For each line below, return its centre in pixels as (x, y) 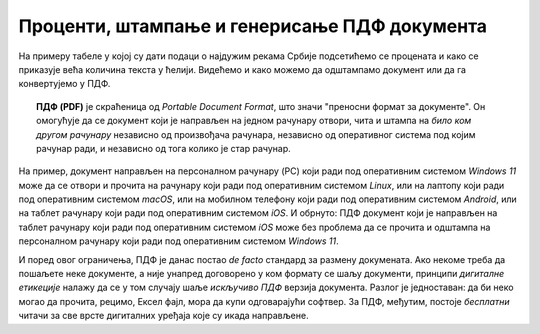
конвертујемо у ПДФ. (64, 84)
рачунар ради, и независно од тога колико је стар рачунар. (163, 148)
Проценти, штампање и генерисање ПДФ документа (253, 26)
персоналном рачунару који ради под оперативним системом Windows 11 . (178, 241)
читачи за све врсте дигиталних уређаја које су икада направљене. (163, 316)
